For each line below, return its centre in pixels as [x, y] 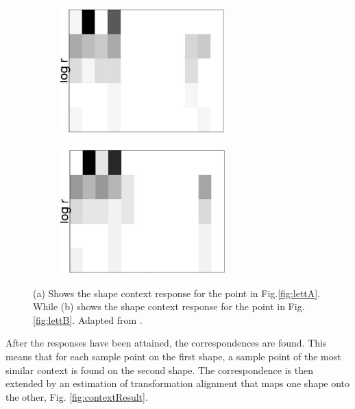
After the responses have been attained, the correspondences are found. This [166, 343]
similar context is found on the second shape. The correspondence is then [159, 370]
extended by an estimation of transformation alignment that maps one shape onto [178, 383]
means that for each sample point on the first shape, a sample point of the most [173, 357]
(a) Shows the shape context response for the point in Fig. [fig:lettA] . [177, 293]
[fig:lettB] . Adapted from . [88, 319]
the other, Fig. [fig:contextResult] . [77, 396]
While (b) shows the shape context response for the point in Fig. [169, 306]
